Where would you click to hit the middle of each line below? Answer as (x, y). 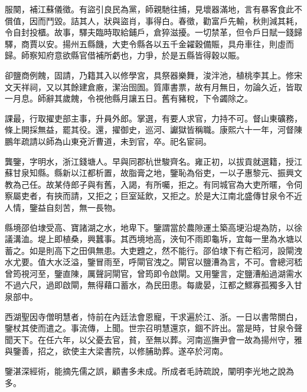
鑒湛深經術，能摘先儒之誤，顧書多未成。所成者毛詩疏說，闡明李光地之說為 (149, 371)
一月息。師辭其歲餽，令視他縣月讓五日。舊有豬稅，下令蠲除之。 (129, 98)
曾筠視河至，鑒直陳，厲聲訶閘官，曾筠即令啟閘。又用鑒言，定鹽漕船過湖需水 (153, 273)
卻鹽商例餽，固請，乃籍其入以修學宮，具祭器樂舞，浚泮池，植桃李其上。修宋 (153, 75)
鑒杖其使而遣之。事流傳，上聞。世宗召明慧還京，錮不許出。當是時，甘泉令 (149, 328)
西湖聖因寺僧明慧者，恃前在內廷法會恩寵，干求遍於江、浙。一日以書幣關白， (153, 316)
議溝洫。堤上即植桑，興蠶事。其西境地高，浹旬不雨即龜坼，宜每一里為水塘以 (153, 239)
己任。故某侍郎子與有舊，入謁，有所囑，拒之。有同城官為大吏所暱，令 (157, 184)
